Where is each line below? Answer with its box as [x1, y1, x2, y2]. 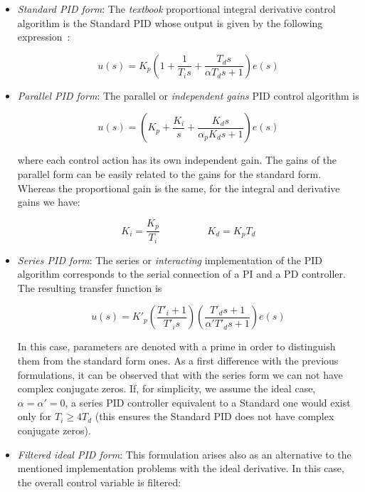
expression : [17, 29, 70, 44]
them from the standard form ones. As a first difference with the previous [17, 353, 339, 368]
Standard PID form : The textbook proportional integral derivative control [17, 1, 336, 16]
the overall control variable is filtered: [17, 474, 181, 489]
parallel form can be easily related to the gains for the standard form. [17, 166, 322, 181]
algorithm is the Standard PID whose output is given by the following [17, 15, 323, 30]
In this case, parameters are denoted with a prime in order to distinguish [17, 339, 336, 354]
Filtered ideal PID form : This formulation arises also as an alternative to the [17, 446, 351, 461]
